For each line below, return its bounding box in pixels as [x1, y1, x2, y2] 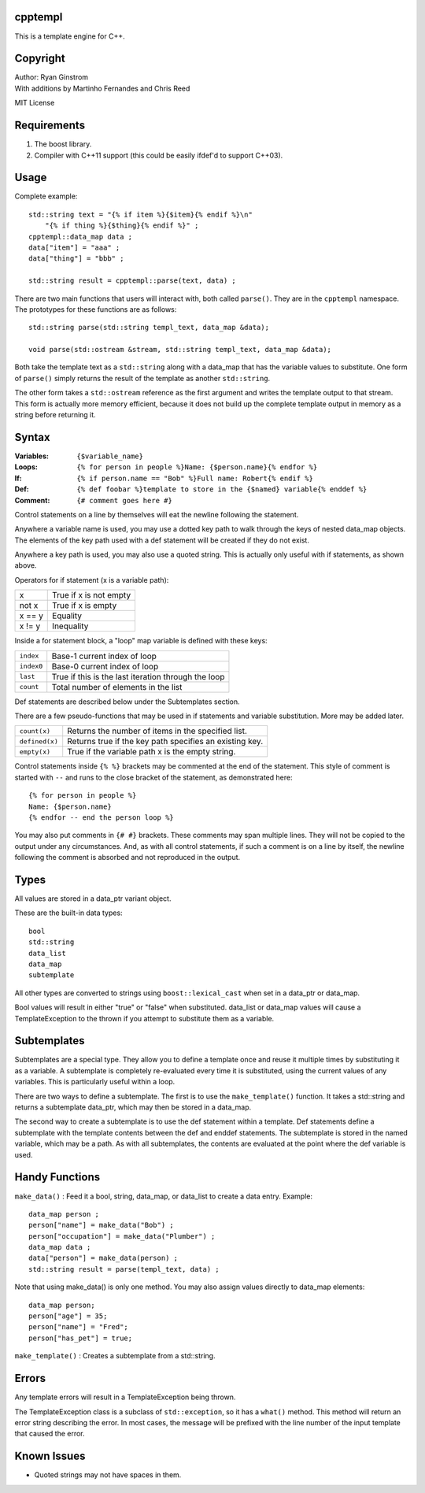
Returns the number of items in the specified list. [67, 725, 247, 736]
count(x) [19, 727, 51, 735]
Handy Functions [14, 1170, 101, 1184]
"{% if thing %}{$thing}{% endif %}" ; [44, 221, 199, 230]
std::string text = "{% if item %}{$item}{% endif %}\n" [28, 209, 253, 219]
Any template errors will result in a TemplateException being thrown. [14, 1392, 236, 1402]
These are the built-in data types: [14, 908, 123, 917]
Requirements [14, 119, 86, 132]
